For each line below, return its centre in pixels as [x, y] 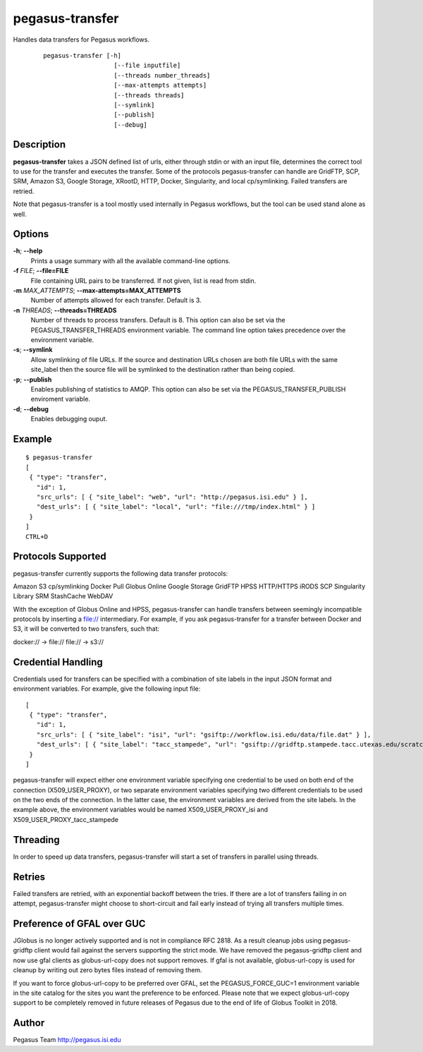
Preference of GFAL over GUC [79, 923]
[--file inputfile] [147, 66]
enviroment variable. [61, 399]
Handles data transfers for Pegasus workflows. [81, 40]
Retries [29, 877]
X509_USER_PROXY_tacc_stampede [66, 819]
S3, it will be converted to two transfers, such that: [86, 629]
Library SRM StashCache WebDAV [63, 596]
